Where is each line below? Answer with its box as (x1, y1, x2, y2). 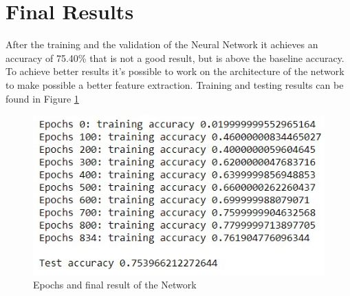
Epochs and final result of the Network (33, 277, 197, 292)
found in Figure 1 (6, 91, 79, 105)
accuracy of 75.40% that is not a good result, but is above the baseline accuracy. (6, 50, 344, 65)
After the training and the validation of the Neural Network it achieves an (6, 37, 318, 52)
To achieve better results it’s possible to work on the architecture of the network (6, 64, 344, 78)
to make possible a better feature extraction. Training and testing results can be (6, 77, 344, 92)
